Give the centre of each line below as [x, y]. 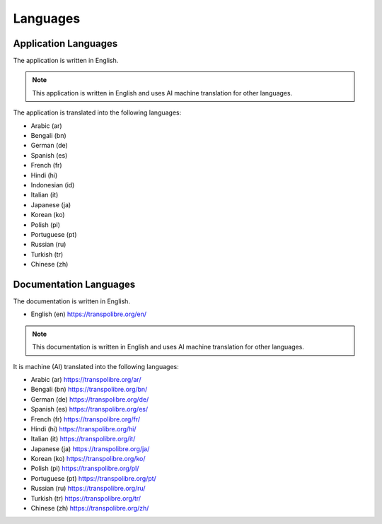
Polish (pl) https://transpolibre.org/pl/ [85, 468]
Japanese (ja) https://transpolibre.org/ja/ [90, 448]
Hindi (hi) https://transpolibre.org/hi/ [84, 429]
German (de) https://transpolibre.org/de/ [90, 399]
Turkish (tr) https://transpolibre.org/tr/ [86, 498]
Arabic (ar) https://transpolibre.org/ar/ [86, 379]
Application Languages [65, 43]
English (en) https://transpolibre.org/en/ [89, 314]
